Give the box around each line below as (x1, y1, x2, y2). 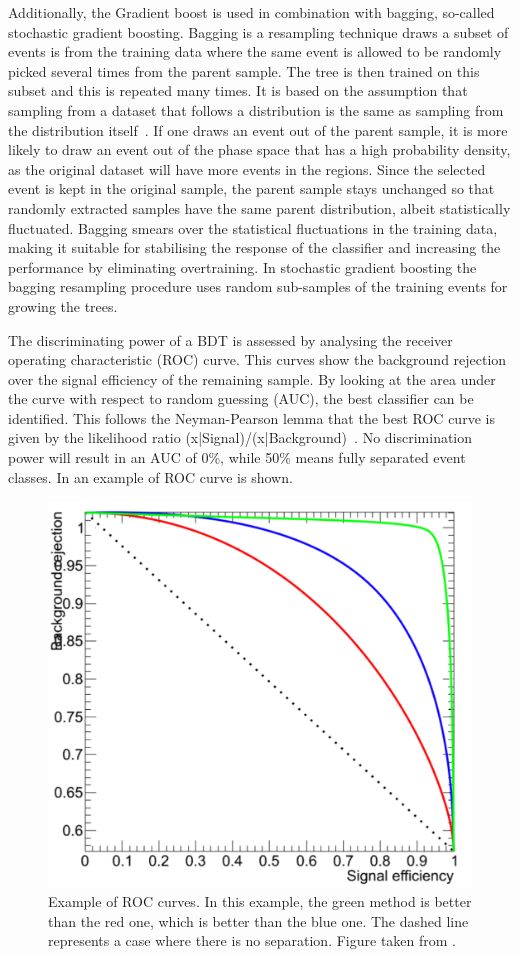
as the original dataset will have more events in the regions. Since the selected (8, 158, 486, 179)
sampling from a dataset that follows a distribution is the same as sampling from (8, 99, 504, 120)
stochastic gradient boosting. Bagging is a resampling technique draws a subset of (8, 21, 509, 42)
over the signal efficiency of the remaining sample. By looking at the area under (8, 368, 496, 389)
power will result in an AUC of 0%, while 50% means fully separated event (8, 447, 466, 468)
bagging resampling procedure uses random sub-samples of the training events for (8, 276, 508, 297)
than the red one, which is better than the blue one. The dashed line (48, 910, 469, 931)
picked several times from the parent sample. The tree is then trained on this (8, 60, 480, 81)
